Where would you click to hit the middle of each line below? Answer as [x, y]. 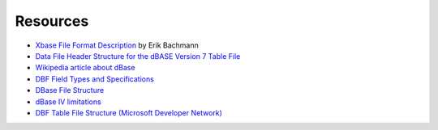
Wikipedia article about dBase [85, 68]
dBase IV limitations [68, 102]
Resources [52, 21]
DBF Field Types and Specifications [94, 79]
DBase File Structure [70, 90]
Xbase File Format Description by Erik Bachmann [117, 45]
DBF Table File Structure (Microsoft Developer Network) [129, 112]
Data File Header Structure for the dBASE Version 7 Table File [138, 56]
